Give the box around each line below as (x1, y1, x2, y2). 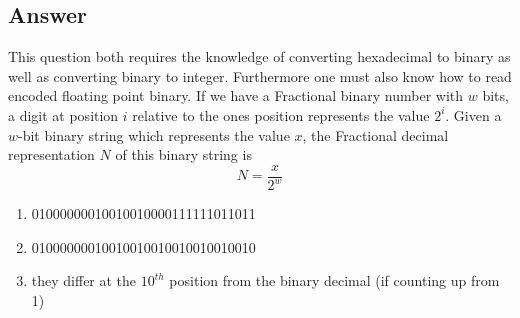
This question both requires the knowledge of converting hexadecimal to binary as (8, 46, 511, 67)
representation (8, 144, 95, 165)
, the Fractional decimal (302, 124, 449, 145)
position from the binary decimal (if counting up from (169, 270, 500, 291)
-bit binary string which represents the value (18, 124, 290, 145)
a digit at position (8, 104, 119, 125)
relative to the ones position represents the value (132, 104, 430, 125)
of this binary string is (115, 144, 252, 165)
